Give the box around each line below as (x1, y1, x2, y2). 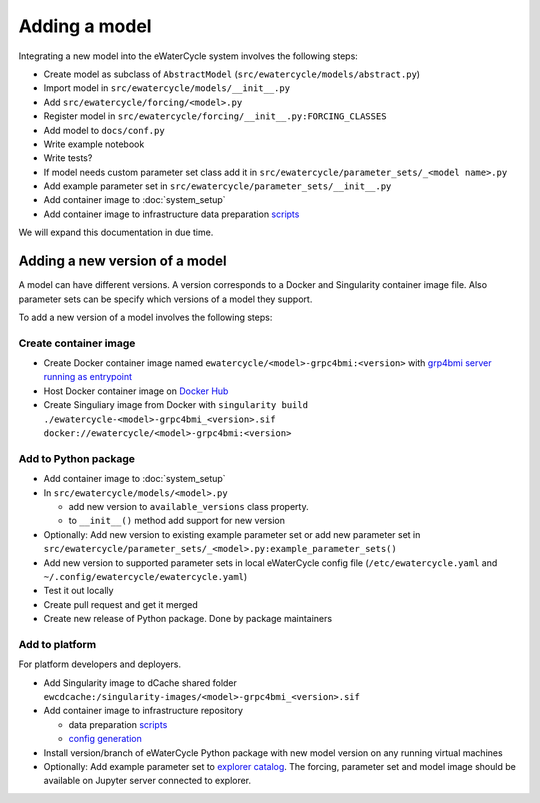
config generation (68, 733, 142, 745)
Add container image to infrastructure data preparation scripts (43, 208, 300, 220)
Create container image (18, 336, 136, 350)
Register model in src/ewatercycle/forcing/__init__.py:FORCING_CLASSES (43, 110, 387, 122)
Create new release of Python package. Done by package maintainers (43, 613, 333, 625)
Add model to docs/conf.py (43, 124, 165, 136)
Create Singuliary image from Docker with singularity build (43, 399, 309, 411)
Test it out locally (43, 585, 114, 597)
